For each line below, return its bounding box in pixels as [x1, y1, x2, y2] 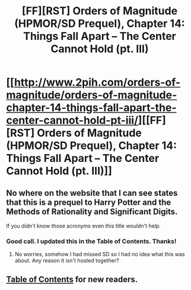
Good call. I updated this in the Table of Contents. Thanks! [6, 237, 177, 245]
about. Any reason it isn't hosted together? [14, 257, 120, 264]
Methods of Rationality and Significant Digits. [6, 207, 178, 217]
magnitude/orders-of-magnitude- [6, 88, 177, 102]
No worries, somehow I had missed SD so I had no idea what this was [14, 251, 185, 258]
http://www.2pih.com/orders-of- [14, 76, 181, 89]
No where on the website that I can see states [6, 188, 178, 198]
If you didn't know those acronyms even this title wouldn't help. [6, 222, 161, 229]
